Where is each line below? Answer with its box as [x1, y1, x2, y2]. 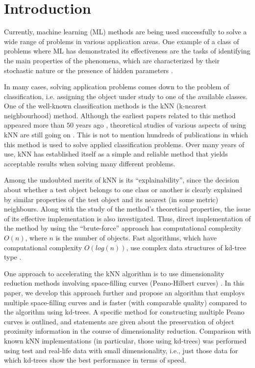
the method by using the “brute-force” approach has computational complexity [4, 223, 242, 233]
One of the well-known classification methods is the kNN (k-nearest [4, 101, 206, 111]
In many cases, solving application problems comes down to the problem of [4, 81, 229, 92]
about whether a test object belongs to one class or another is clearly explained [4, 184, 242, 195]
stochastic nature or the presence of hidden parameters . [4, 65, 173, 75]
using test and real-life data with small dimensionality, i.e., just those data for [4, 345, 238, 355]
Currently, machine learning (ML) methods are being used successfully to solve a [4, 26, 247, 37]
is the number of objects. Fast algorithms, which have [55, 233, 217, 242]
